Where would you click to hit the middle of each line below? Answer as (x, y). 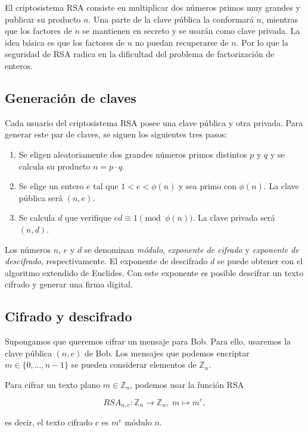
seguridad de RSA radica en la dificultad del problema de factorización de (140, 54)
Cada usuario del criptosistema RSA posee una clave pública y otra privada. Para (154, 122)
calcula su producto (55, 166)
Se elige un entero (51, 186)
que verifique (88, 217)
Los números (28, 249)
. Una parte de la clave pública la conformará (171, 19)
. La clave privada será (234, 217)
